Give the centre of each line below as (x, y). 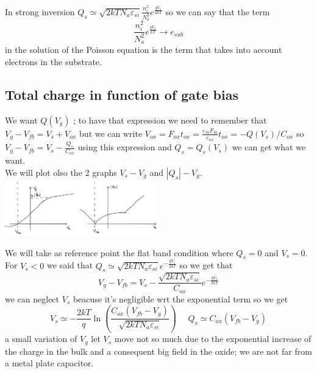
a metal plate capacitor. (49, 363)
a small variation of (41, 339)
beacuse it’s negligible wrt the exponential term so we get (180, 298)
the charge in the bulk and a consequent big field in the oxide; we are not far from (158, 351)
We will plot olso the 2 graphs (61, 172)
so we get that (206, 265)
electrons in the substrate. (53, 61)
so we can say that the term (218, 11)
